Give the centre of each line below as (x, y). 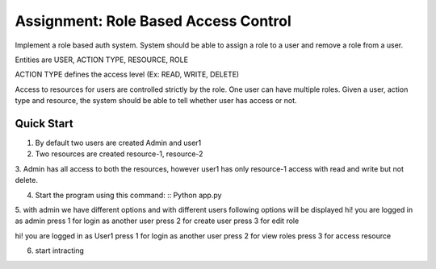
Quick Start (44, 124)
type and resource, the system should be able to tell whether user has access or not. (156, 101)
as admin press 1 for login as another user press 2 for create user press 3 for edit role (157, 221)
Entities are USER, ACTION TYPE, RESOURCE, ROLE (102, 60)
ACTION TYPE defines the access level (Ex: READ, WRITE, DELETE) (127, 74)
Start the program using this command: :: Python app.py (128, 195)
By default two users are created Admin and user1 (118, 143)
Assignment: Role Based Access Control (153, 21)
